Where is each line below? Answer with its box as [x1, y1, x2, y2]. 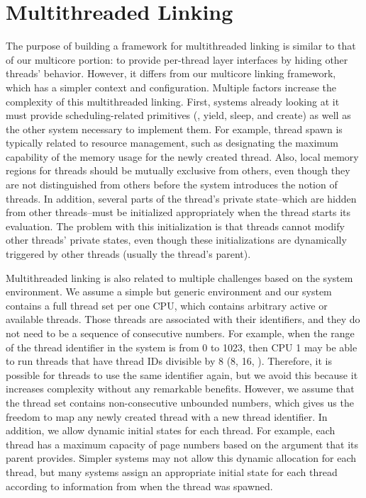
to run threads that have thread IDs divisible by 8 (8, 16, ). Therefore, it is [6, 353, 332, 368]
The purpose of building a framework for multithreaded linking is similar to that [6, 38, 356, 53]
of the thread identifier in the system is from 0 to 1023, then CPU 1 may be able [6, 339, 357, 354]
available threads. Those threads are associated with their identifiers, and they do [6, 312, 360, 327]
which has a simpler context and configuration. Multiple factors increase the [6, 79, 336, 94]
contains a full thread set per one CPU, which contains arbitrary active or [6, 298, 328, 312]
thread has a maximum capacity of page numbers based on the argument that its [6, 436, 359, 451]
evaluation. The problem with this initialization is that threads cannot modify [6, 218, 345, 233]
